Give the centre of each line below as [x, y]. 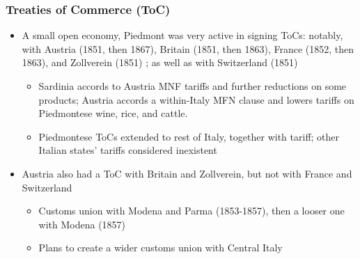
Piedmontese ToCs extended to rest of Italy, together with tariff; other [189, 136]
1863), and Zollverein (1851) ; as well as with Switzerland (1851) [160, 62]
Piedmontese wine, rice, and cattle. [113, 113]
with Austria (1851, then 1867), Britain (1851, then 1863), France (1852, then [188, 48]
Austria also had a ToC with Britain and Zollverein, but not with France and [187, 173]
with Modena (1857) [82, 224]
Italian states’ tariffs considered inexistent [128, 150]
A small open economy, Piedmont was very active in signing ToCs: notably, [182, 35]
